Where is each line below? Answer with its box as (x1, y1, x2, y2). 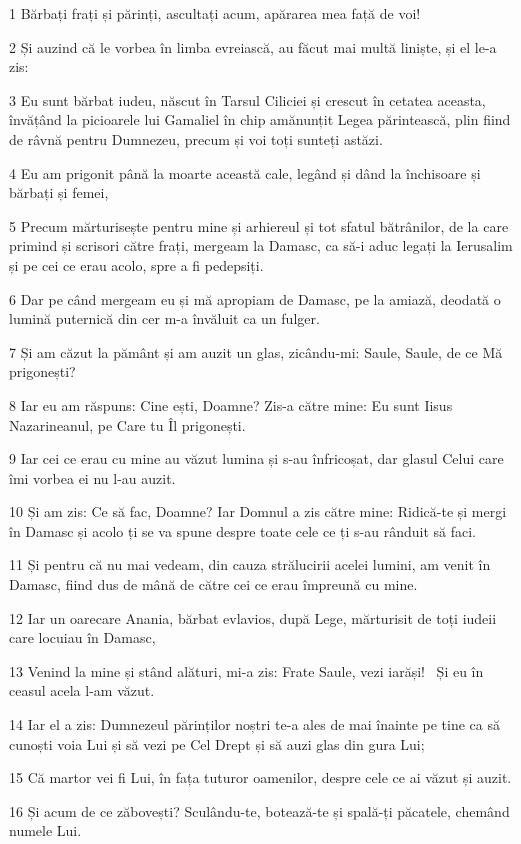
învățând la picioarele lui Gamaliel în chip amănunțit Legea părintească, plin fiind (9, 109, 511, 130)
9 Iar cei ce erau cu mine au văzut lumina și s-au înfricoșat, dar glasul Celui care (9, 448, 504, 469)
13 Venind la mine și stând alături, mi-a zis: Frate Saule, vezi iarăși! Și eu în (9, 660, 484, 681)
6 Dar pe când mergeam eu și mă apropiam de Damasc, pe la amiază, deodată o (9, 288, 501, 309)
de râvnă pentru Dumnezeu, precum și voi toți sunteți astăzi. (9, 128, 383, 149)
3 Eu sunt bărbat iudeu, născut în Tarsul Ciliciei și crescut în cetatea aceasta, (9, 89, 486, 110)
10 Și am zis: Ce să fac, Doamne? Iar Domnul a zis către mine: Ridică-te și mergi (9, 501, 507, 522)
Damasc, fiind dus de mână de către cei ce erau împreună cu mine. (9, 574, 418, 595)
